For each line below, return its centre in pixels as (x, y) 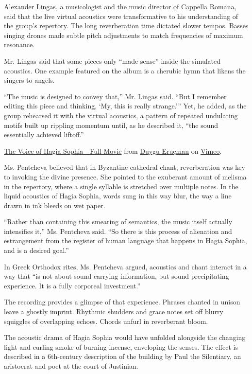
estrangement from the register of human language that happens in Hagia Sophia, (126, 240)
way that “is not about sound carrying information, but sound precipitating (117, 276)
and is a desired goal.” (36, 250)
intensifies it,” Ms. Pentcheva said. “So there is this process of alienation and (118, 231)
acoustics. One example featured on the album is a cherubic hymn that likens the (125, 70)
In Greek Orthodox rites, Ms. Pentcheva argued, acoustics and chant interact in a (125, 266)
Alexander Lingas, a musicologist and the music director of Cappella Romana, (120, 6)
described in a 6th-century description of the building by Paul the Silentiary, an (123, 356)
